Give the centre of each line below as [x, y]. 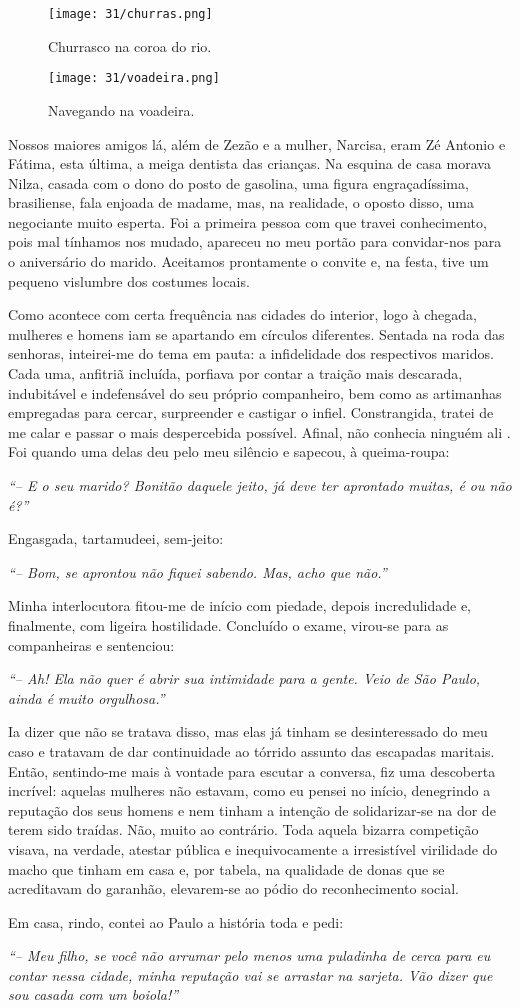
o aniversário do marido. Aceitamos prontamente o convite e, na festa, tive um [248, 261]
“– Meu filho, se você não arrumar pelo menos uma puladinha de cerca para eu [249, 955]
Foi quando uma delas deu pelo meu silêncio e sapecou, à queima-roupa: [229, 451]
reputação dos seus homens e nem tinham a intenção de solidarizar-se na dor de [252, 809]
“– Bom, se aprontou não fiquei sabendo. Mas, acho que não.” [197, 571]
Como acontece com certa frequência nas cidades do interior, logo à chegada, [242, 314]
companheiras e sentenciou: [91, 644]
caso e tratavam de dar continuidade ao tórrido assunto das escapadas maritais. [251, 750]
